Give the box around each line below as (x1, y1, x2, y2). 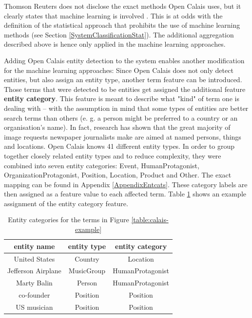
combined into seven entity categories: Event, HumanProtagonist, (4, 160, 199, 170)
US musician (16, 301, 53, 312)
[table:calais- (131, 214, 169, 225)
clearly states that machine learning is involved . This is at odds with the (4, 10, 223, 20)
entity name (14, 241, 55, 251)
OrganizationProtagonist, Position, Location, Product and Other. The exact (4, 170, 232, 180)
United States (14, 253, 55, 264)
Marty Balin (16, 278, 53, 288)
